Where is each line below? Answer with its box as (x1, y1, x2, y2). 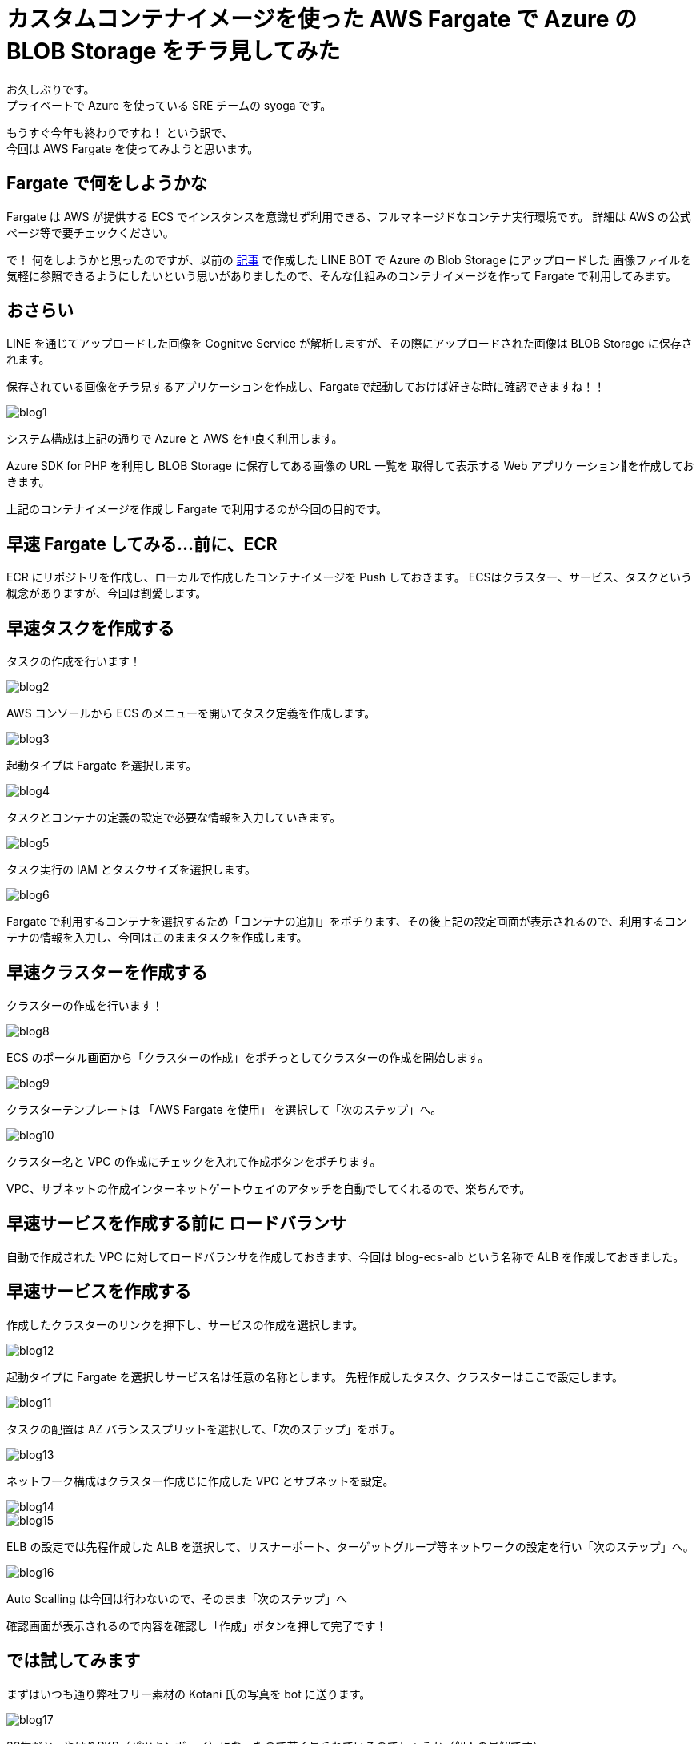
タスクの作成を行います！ (6, 654, 141, 669)
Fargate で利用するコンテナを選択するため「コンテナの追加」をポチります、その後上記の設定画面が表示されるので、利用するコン (6, 914, 687, 929)
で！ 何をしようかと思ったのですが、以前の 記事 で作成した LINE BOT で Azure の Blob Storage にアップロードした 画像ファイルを (6, 252, 692, 267)
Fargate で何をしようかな (6, 173, 207, 194)
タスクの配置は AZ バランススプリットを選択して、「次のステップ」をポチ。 (6, 1421, 402, 1436)
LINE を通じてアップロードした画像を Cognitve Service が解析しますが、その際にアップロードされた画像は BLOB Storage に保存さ (6, 336, 693, 351)
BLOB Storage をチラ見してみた (6, 38, 341, 65)
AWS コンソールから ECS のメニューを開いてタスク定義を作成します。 (6, 706, 376, 721)
